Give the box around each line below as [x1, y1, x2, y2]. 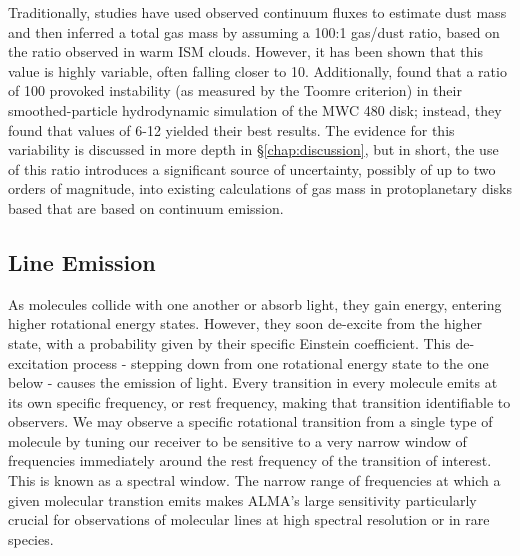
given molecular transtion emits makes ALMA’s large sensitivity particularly [8, 489, 477, 510]
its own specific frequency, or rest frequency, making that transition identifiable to [8, 391, 511, 412]
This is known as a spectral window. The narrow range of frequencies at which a [8, 470, 501, 491]
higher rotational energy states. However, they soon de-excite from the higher [8, 313, 483, 334]
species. [8, 528, 54, 549]
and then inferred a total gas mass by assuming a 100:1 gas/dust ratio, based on [8, 21, 500, 42]
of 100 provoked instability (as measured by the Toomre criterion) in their [8, 80, 462, 101]
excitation [8, 352, 69, 373]
